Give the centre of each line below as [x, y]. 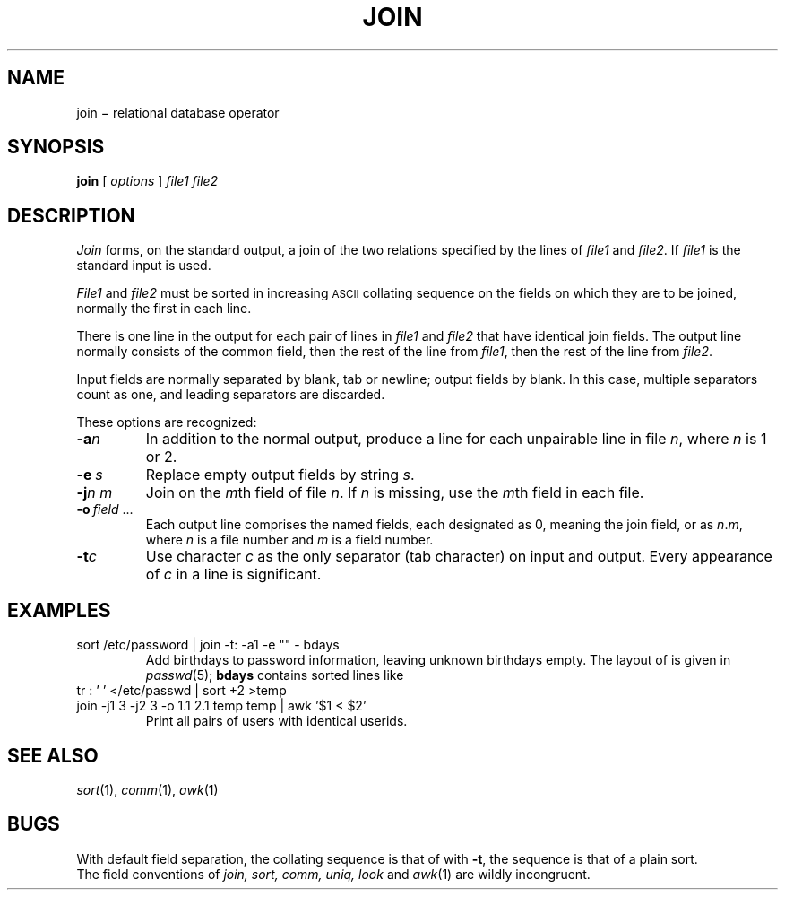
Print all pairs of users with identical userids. [276, 721]
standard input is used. [144, 266]
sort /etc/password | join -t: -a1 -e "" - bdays [208, 645]
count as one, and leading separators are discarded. [231, 395]
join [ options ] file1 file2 [147, 181]
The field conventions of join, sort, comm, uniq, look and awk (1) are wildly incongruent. [333, 874]
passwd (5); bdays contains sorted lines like [275, 675]
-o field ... [105, 509]
